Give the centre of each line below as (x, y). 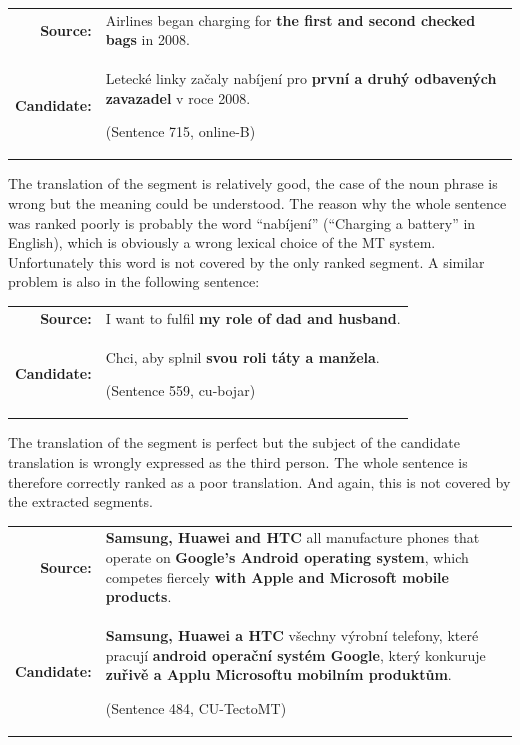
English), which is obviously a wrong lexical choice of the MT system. (222, 242)
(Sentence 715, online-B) (180, 131)
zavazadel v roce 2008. (178, 97)
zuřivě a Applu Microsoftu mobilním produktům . (278, 674)
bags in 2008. (147, 39)
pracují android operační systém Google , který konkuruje (295, 654)
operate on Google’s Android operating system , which (287, 557)
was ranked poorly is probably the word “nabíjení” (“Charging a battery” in (242, 222)
